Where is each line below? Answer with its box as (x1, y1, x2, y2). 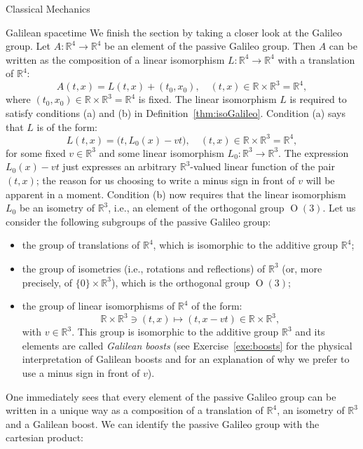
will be (306, 172, 335, 187)
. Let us (322, 200, 356, 215)
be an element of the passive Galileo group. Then (104, 39, 315, 53)
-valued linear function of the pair (190, 159, 335, 174)
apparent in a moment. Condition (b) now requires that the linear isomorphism (6, 186, 346, 201)
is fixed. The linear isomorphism (138, 92, 277, 106)
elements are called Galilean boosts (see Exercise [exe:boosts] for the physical (22, 338, 352, 352)
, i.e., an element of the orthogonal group (108, 200, 285, 215)
